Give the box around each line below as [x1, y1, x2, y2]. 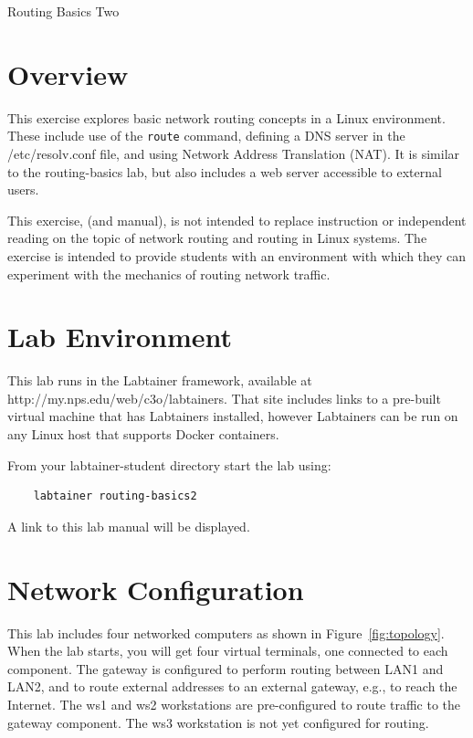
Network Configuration [7, 570, 304, 607]
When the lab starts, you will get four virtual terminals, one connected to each [7, 641, 448, 660]
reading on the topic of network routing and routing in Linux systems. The [7, 228, 427, 248]
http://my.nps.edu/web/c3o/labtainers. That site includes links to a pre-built [7, 388, 441, 407]
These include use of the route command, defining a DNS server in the [7, 126, 405, 145]
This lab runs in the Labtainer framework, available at [7, 371, 312, 390]
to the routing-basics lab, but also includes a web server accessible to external [7, 162, 442, 181]
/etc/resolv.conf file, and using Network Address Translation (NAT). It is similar [7, 143, 460, 163]
